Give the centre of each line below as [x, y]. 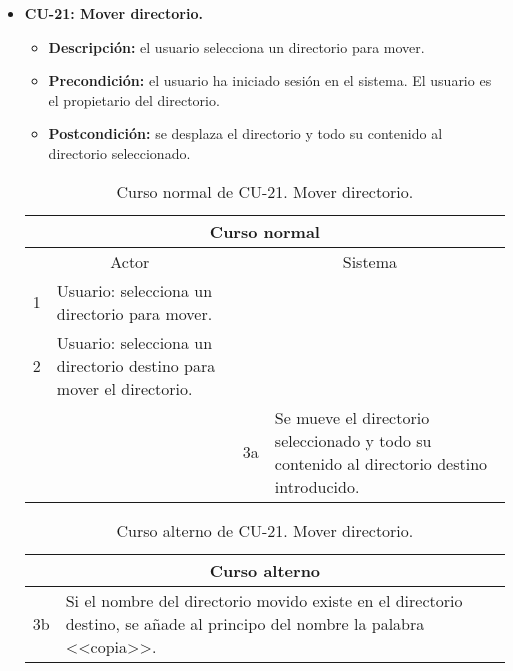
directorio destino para [136, 365]
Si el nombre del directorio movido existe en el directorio [264, 600]
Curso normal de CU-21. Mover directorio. [265, 191]
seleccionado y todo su [353, 440]
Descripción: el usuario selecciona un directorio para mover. [236, 46]
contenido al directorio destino [381, 463]
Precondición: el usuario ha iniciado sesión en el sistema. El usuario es [270, 80]
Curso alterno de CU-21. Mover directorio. [265, 530]
